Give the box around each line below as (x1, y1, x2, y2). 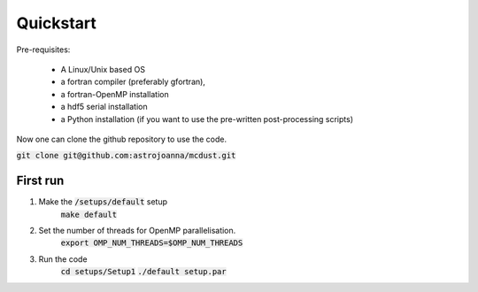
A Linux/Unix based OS (60, 64, 146, 74)
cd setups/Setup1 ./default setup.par (60, 266, 227, 277)
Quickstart (16, 13, 97, 33)
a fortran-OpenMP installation (60, 88, 169, 99)
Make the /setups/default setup (38, 196, 168, 207)
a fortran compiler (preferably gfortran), (60, 76, 205, 88)
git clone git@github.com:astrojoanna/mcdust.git (16, 150, 236, 161)
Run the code (38, 253, 88, 265)
